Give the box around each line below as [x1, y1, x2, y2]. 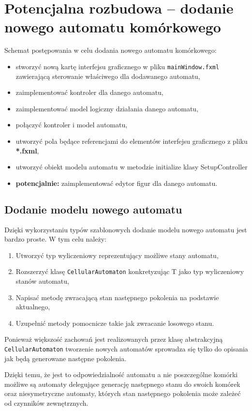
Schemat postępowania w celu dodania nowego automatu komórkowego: [4, 45, 217, 55]
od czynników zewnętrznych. [4, 397, 89, 408]
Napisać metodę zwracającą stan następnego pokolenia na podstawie [15, 292, 219, 302]
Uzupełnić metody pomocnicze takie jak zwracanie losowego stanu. [15, 318, 214, 328]
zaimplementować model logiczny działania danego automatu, [15, 103, 199, 113]
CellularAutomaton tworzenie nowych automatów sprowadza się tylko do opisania [4, 343, 248, 353]
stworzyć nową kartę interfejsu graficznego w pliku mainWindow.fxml [15, 61, 220, 71]
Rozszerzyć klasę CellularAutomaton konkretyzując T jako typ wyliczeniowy [15, 266, 244, 276]
